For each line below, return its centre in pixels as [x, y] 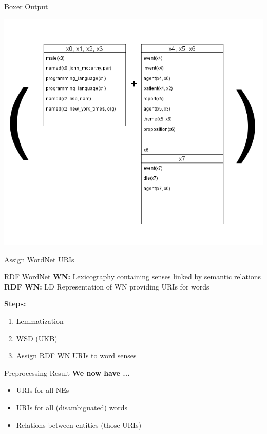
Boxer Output [26, 6]
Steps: [15, 304]
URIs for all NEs [43, 390]
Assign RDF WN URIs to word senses [76, 356]
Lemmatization [40, 321]
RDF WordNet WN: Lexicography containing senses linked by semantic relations [133, 276]
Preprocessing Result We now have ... [67, 373]
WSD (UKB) [37, 338]
